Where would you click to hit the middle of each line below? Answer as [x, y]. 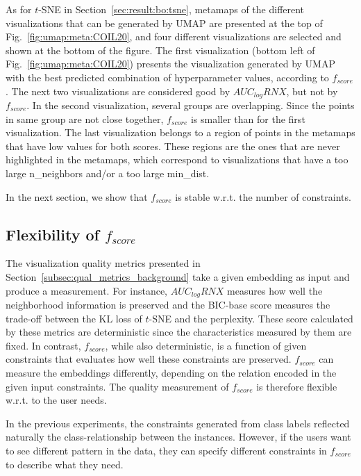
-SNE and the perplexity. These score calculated [251, 318]
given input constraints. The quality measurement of [117, 386]
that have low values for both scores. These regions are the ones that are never [173, 146]
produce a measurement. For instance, [87, 290]
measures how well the [275, 290]
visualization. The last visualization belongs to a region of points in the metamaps [180, 132]
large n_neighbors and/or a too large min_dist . [108, 173]
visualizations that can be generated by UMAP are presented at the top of [164, 23]
